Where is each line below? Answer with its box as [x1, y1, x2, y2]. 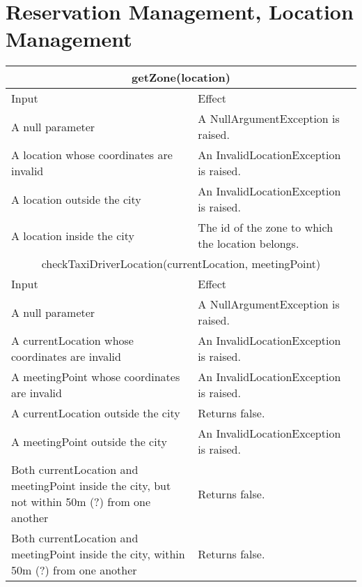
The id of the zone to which [198, 219, 333, 236]
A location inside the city [11, 227, 134, 244]
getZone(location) [132, 69, 230, 86]
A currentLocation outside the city [11, 405, 180, 422]
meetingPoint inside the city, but [11, 477, 171, 494]
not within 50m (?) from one [11, 493, 151, 510]
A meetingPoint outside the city [11, 433, 167, 449]
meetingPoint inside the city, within [11, 546, 185, 563]
